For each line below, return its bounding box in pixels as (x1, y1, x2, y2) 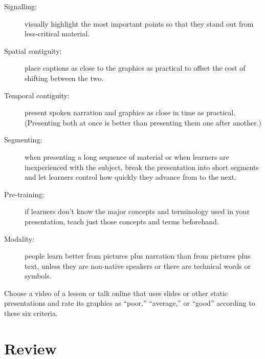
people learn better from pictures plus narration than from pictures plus (25, 250, 251, 261)
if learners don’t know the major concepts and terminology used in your (25, 206, 250, 217)
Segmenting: (4, 134, 42, 145)
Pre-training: (4, 188, 45, 199)
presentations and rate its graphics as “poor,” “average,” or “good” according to (4, 298, 255, 308)
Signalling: (4, 1, 37, 11)
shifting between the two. (25, 72, 104, 83)
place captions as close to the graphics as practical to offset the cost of (25, 62, 246, 73)
